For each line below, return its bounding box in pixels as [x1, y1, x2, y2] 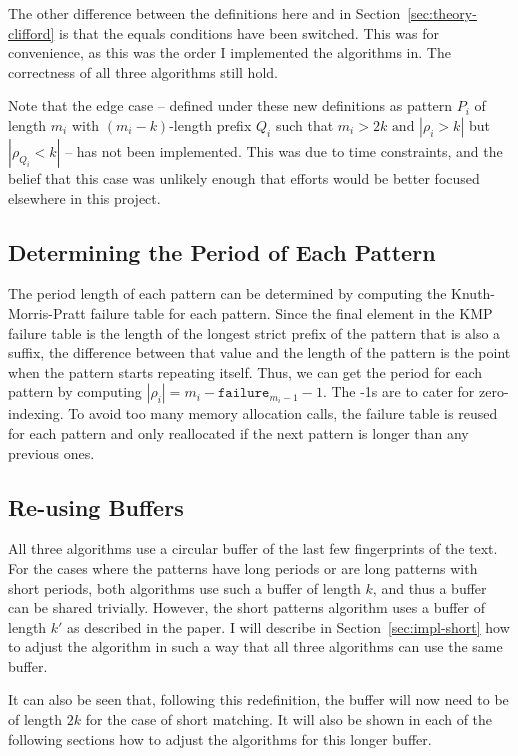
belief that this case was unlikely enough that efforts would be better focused [8, 167, 480, 188]
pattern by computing [8, 381, 142, 402]
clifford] [8, 22, 55, 43]
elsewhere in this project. [8, 187, 161, 208]
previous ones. [8, 442, 95, 463]
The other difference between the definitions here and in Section [8, 3, 401, 23]
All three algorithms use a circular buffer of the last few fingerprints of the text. [8, 538, 498, 559]
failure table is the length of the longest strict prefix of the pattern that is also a [8, 322, 501, 343]
